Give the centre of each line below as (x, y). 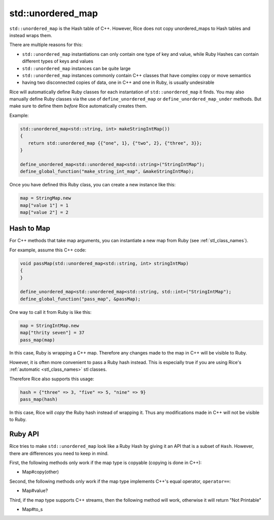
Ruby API (24, 434)
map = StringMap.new (45, 198)
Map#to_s (32, 509)
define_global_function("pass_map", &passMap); (80, 299)
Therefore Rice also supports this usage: (52, 379)
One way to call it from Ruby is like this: (50, 312)
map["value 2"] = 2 (44, 212)
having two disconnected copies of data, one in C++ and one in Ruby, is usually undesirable (118, 83)
